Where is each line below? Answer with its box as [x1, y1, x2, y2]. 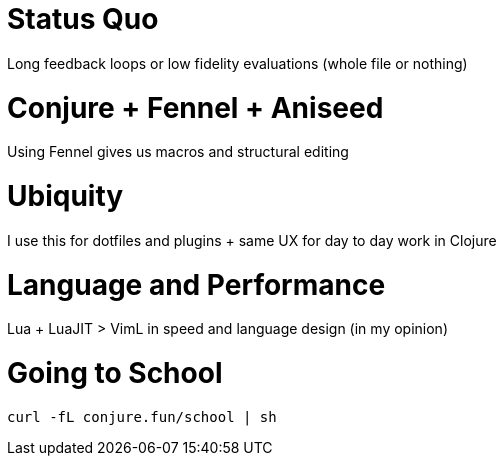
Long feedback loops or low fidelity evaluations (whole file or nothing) [7, 54, 468, 72]
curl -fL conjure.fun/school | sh [7, 408, 277, 425]
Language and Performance [7, 267, 386, 302]
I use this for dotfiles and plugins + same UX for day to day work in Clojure [7, 231, 497, 249]
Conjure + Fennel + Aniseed [7, 90, 384, 125]
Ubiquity [7, 179, 124, 213]
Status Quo [7, 2, 159, 36]
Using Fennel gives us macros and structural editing [7, 143, 349, 161]
